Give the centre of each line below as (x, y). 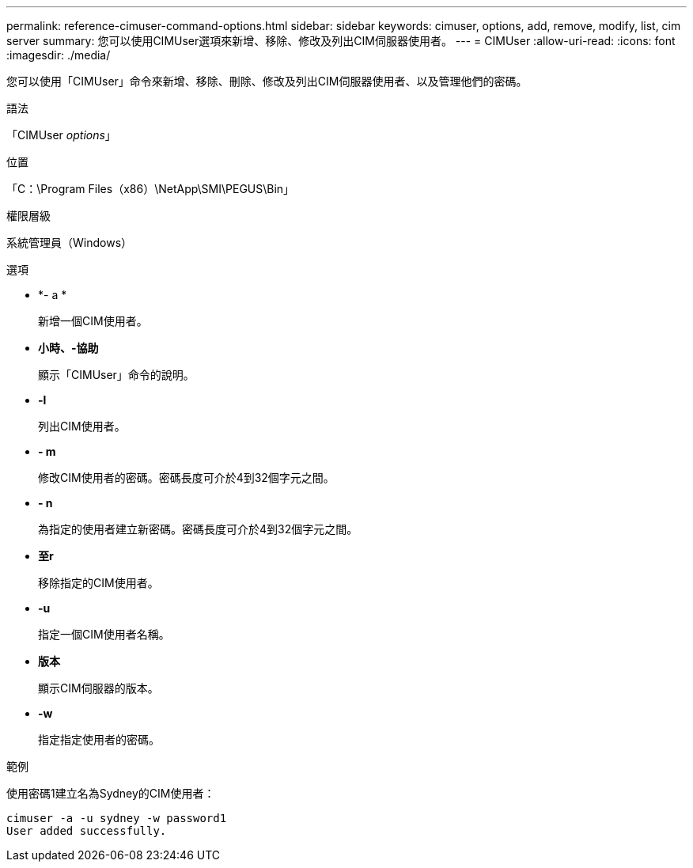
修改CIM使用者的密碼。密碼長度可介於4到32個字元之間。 (186, 478)
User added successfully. (87, 831)
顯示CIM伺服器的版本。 (98, 688)
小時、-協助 (68, 348)
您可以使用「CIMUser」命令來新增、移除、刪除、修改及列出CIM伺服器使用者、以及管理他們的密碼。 (267, 81)
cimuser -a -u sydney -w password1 (117, 818)
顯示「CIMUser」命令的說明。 (116, 375)
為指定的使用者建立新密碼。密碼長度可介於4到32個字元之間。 (198, 529)
